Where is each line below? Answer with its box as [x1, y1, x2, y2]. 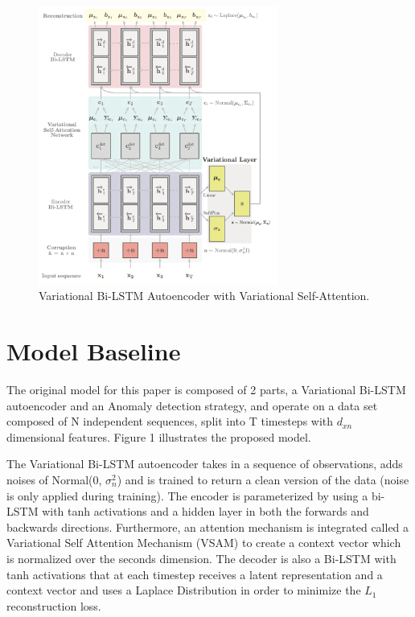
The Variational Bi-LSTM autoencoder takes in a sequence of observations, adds [6, 455, 403, 472]
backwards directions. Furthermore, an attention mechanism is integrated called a [6, 518, 409, 535]
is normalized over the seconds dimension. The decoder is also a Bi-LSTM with [6, 549, 397, 566]
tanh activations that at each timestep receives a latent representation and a [6, 566, 383, 582]
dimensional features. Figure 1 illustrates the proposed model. [6, 428, 311, 445]
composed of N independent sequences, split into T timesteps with [6, 413, 334, 430]
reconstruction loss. [6, 597, 101, 614]
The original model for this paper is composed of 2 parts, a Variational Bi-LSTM [6, 381, 406, 397]
